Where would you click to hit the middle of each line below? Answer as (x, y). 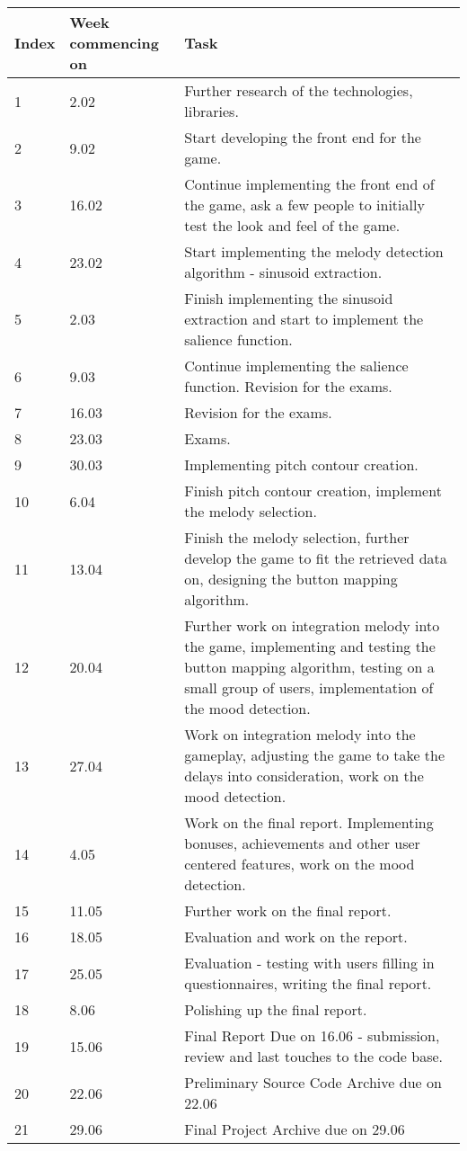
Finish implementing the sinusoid (289, 298)
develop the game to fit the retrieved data (316, 558)
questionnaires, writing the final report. (308, 983)
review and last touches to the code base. (314, 1056)
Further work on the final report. (288, 910)
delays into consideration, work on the (304, 776)
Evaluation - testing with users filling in (309, 963)
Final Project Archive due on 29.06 (295, 1129)
